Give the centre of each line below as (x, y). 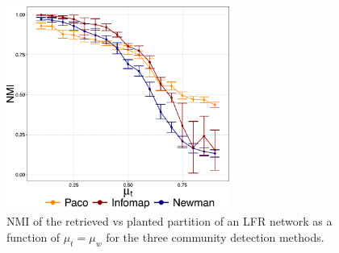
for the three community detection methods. (215, 236)
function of (33, 236)
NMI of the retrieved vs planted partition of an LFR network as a (169, 221)
